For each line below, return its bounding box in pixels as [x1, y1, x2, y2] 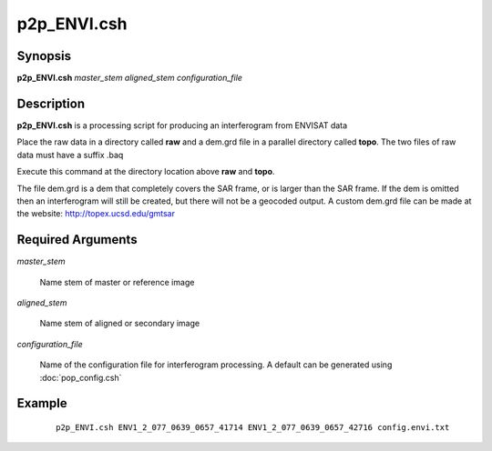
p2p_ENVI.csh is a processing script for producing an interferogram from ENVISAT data [16, 119, 348, 131]
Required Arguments [16, 232, 138, 247]
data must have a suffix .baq [16, 149, 124, 160]
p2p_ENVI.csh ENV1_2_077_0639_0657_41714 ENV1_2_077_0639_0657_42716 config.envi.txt [56, 422, 450, 432]
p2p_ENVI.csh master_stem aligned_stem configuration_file [16, 73, 243, 84]
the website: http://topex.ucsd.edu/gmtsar [16, 208, 176, 219]
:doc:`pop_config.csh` [39, 372, 122, 383]
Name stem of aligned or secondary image [39, 318, 200, 329]
